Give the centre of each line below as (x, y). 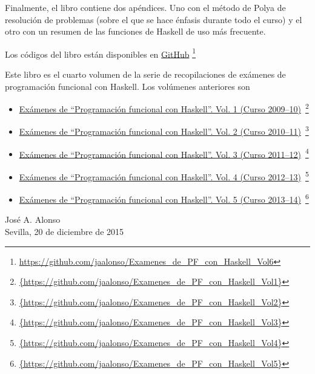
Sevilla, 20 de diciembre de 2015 (65, 232)
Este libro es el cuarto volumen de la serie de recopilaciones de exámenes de (145, 74)
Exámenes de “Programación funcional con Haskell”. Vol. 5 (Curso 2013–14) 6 (164, 198)
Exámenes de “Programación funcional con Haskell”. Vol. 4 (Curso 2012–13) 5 (164, 175)
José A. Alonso (33, 219)
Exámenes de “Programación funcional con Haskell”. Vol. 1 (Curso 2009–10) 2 (164, 108)
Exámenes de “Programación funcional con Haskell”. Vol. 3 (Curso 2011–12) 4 (164, 153)
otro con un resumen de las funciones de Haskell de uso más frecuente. (135, 31)
